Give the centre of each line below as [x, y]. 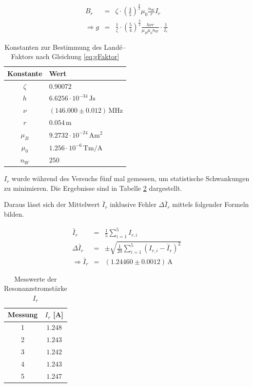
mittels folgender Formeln [211, 204]
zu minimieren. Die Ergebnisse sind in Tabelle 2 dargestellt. [93, 188]
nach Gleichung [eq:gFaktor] [78, 56]
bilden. [14, 214]
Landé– [115, 47]
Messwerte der [36, 278]
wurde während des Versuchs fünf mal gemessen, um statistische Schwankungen [131, 178]
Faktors [22, 56]
